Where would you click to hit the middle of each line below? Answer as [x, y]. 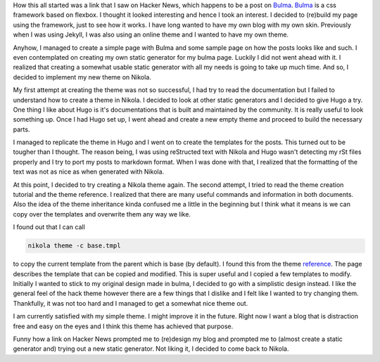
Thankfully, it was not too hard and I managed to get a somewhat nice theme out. [131, 303]
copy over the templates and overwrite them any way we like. [102, 214]
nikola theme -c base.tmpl [74, 246]
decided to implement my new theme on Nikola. [82, 77]
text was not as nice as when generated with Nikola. [89, 172]
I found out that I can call [49, 227]
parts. [21, 129]
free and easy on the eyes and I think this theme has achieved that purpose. [123, 326]
